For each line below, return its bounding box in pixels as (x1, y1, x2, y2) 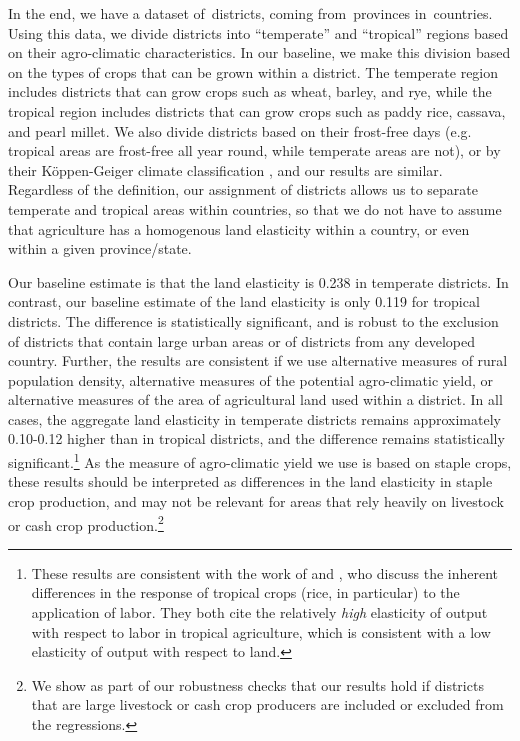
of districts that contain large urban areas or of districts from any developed (8, 330, 475, 351)
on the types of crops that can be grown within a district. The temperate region (8, 61, 499, 82)
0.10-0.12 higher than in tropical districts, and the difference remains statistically (8, 428, 505, 449)
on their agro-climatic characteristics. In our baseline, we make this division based (8, 42, 511, 63)
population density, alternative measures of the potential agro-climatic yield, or (8, 369, 493, 390)
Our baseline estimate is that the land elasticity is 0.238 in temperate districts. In (8, 271, 509, 292)
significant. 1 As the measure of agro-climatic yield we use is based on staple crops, (8, 449, 512, 472)
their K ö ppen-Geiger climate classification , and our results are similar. (8, 159, 443, 180)
